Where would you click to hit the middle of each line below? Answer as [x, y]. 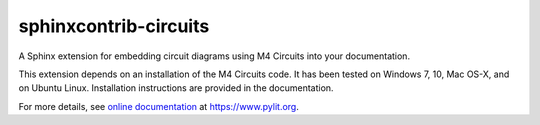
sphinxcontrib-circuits [114, 26]
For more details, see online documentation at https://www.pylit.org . [158, 106]
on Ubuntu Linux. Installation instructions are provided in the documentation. [176, 88]
